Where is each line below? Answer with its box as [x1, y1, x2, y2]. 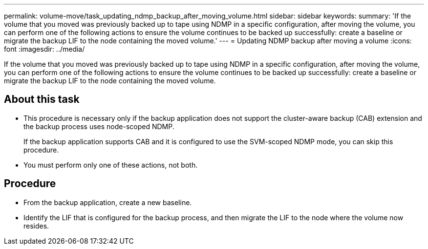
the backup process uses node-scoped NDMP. [23, 122, 174, 131]
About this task [4, 93, 80, 106]
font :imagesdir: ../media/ [4, 45, 85, 53]
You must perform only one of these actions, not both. [23, 160, 198, 169]
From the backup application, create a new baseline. [23, 198, 192, 207]
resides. [23, 221, 49, 230]
